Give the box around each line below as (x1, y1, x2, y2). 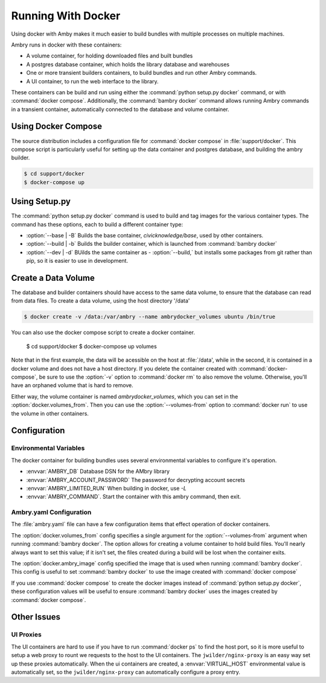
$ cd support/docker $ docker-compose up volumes (26, 342, 157, 350)
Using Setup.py (11, 196, 71, 207)
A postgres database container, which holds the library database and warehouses (26, 60, 229, 68)
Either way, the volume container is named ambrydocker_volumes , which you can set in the (11, 393, 238, 400)
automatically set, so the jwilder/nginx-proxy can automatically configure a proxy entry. (11, 668, 241, 676)
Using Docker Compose (11, 121, 103, 132)
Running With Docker (11, 9, 121, 22)
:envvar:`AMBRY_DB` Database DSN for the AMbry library (26, 468, 170, 475)
